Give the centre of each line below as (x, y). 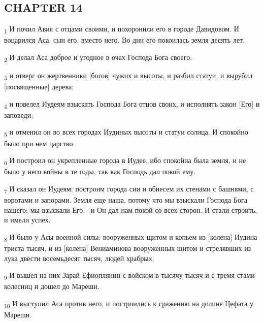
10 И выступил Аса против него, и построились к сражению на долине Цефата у (129, 304)
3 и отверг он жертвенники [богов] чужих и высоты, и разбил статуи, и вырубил (128, 76)
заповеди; (19, 115)
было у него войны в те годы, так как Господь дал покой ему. (100, 171)
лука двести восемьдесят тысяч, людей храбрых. (79, 258)
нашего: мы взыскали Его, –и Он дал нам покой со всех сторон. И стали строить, (131, 209)
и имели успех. (27, 220)
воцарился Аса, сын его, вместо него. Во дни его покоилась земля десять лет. (125, 40)
